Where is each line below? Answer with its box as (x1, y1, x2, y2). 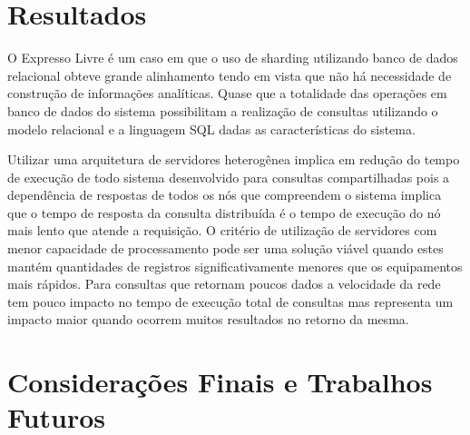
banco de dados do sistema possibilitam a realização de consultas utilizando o (7, 101, 438, 120)
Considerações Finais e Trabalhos (7, 363, 433, 400)
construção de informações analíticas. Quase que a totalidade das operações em (7, 84, 447, 103)
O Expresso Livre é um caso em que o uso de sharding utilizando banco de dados (7, 48, 458, 67)
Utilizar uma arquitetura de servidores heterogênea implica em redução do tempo (7, 150, 460, 169)
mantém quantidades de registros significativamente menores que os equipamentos (7, 256, 463, 275)
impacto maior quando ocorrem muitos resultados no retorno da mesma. (7, 310, 409, 329)
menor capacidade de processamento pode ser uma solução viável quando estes (7, 239, 444, 258)
